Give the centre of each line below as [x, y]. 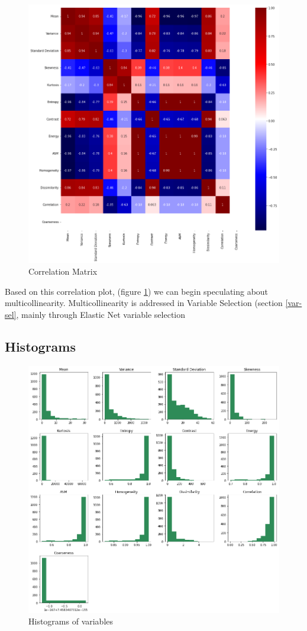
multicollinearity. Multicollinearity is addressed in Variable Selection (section [144, 303]
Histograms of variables [71, 621]
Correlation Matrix [63, 271]
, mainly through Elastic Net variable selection [101, 314]
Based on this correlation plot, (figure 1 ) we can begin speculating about [137, 291]
